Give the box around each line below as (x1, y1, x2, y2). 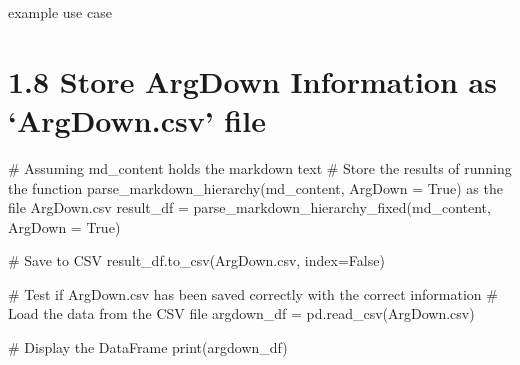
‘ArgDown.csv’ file (8, 99, 266, 140)
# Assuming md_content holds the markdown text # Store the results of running (8, 157, 512, 178)
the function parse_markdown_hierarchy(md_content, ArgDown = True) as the (8, 177, 503, 198)
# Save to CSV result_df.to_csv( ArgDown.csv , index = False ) (8, 250, 385, 271)
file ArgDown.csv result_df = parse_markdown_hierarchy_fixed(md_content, (8, 197, 491, 218)
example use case (8, 2, 112, 22)
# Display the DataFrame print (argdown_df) (8, 337, 288, 358)
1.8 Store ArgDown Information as (8, 60, 497, 101)
